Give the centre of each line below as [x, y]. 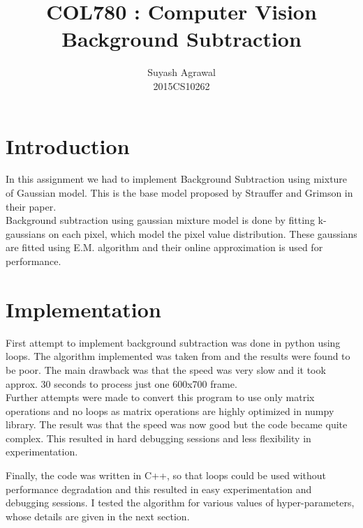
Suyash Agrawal [181, 72]
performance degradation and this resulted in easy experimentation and [159, 489]
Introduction [68, 145]
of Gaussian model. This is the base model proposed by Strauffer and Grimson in [179, 193]
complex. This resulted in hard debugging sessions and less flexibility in [158, 438]
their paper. [31, 206]
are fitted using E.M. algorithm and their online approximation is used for [164, 247]
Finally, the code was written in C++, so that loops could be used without [166, 475]
